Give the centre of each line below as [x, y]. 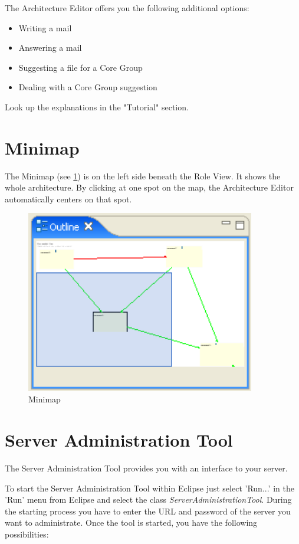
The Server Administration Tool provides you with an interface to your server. [146, 468]
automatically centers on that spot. [68, 199]
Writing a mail [45, 27]
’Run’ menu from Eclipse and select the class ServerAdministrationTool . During [148, 499]
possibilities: [27, 534]
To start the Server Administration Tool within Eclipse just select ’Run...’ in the [149, 488]
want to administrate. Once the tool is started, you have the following [131, 522]
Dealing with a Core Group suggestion [88, 87]
